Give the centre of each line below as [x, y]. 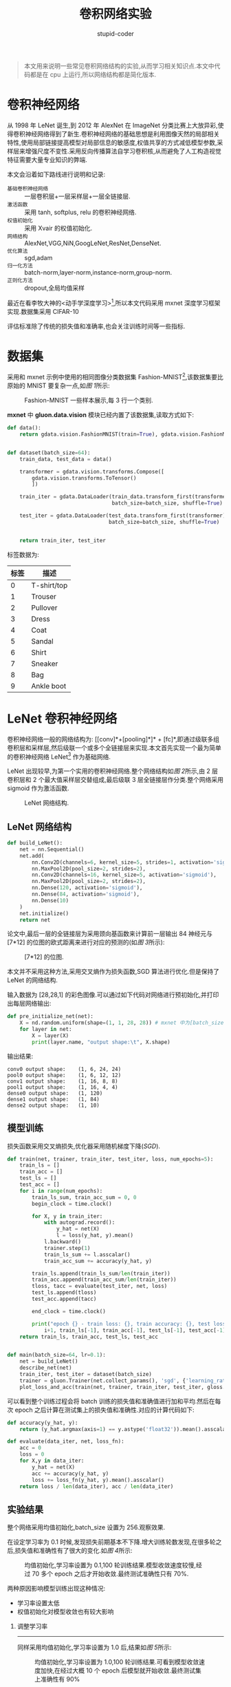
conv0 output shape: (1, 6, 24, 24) [64, 1069]
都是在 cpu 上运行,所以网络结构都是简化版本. [93, 74]
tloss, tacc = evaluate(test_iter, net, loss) [100, 1286]
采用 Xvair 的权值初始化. [58, 228]
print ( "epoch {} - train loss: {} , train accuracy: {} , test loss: [130, 1324]
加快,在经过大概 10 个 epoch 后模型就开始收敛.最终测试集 [121, 1670]
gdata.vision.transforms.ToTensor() [84, 478]
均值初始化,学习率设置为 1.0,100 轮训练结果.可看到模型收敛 [117, 1662]
